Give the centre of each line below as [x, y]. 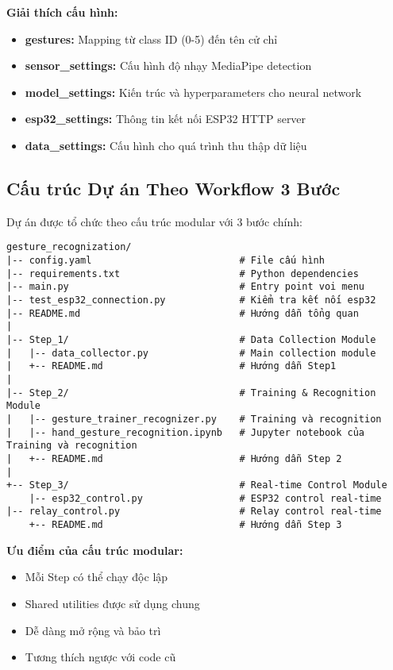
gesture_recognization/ [69, 247]
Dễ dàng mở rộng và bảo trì [93, 630]
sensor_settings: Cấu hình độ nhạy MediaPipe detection [168, 65]
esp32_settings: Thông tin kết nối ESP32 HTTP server [166, 119]
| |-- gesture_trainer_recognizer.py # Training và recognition [194, 419]
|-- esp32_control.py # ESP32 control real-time [205, 498]
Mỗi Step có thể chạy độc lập [96, 577]
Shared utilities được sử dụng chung [112, 603]
